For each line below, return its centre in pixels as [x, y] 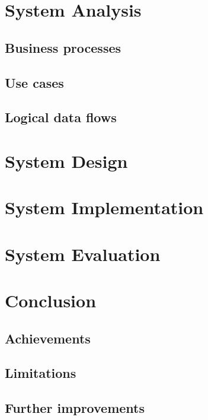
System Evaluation [83, 254]
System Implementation [104, 207]
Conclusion [51, 300]
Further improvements [75, 408]
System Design [66, 160]
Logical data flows [61, 117]
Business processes [63, 47]
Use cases [34, 82]
